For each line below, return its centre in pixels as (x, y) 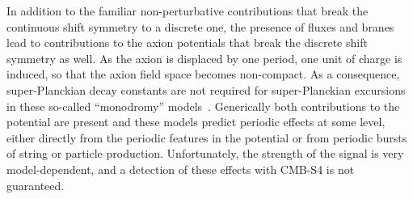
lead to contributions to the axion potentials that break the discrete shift (187, 42)
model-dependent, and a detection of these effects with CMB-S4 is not (181, 169)
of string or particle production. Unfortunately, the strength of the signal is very (205, 153)
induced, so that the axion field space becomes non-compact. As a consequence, (203, 74)
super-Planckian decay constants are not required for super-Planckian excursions (206, 89)
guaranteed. (36, 185)
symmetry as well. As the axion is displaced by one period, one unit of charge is (204, 58)
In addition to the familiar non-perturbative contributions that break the (188, 11)
